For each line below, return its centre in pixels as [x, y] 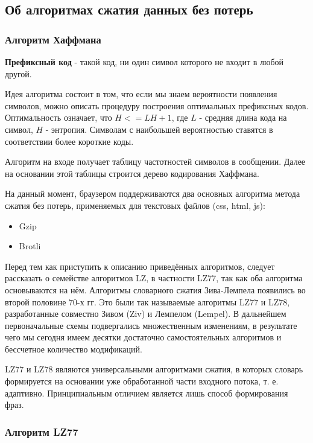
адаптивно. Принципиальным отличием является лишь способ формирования [147, 393]
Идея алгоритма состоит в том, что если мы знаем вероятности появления [141, 94]
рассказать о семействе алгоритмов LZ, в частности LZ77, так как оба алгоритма [154, 278]
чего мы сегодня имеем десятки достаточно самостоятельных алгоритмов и [143, 337]
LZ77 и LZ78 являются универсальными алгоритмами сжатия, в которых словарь [154, 369]
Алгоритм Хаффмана [53, 39]
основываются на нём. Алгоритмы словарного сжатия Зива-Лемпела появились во [155, 289]
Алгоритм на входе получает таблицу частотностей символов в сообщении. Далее [155, 161]
